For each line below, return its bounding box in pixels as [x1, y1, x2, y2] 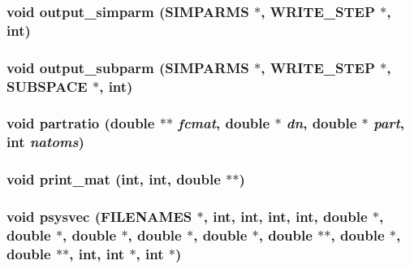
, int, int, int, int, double [203, 206, 368, 227]
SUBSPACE [6, 76, 88, 96]
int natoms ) [6, 132, 84, 152]
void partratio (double [6, 113, 155, 133]
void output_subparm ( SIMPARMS [6, 57, 249, 77]
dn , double [286, 113, 357, 133]
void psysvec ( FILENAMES [6, 206, 192, 227]
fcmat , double [178, 113, 270, 133]
